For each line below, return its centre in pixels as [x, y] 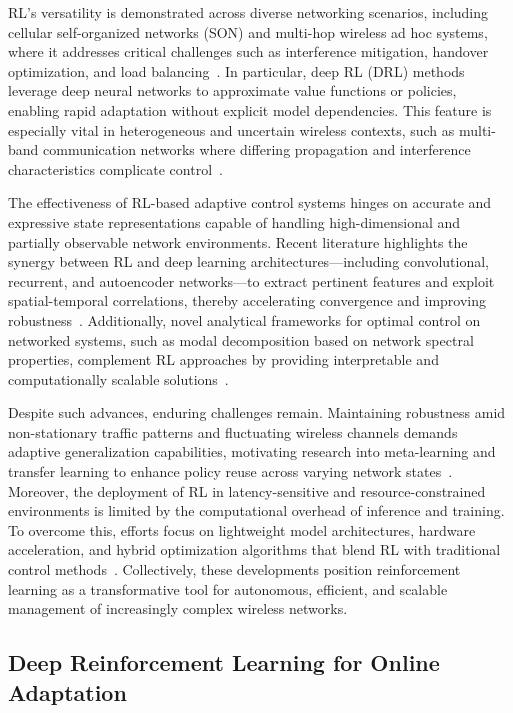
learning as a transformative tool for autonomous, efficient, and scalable [228, 588]
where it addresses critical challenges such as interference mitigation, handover [248, 51]
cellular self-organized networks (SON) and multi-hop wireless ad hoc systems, [248, 31]
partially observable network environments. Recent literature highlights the [238, 241]
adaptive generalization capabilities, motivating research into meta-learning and [252, 451]
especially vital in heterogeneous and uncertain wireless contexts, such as [231, 129]
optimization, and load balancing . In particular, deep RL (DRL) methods [236, 70]
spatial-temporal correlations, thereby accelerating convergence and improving [247, 300]
